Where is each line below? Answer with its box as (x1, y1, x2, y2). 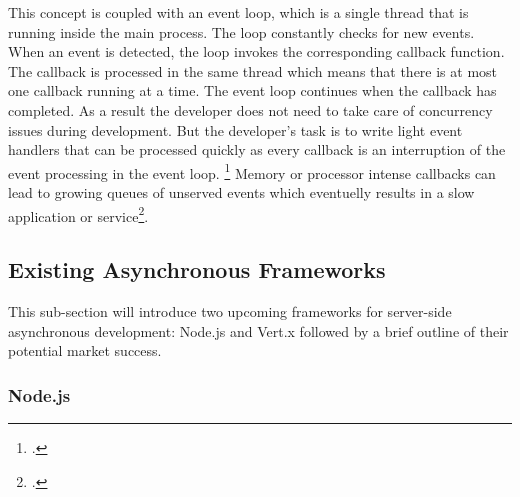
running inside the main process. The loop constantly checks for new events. (8, 21, 475, 42)
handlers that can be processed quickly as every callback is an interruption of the (8, 139, 506, 160)
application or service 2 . (8, 202, 149, 226)
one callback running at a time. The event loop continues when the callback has (8, 80, 497, 101)
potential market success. (8, 340, 162, 361)
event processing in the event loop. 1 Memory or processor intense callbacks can (8, 159, 496, 183)
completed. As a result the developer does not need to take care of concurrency (8, 99, 493, 120)
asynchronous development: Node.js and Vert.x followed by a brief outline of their (8, 320, 509, 341)
